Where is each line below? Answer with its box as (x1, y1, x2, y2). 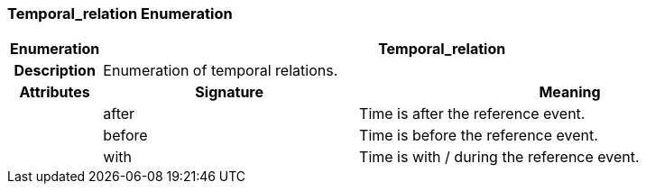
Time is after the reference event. (359, 105, 586, 123)
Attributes (19, 83, 90, 102)
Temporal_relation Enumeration (7, 5, 233, 23)
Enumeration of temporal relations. (103, 61, 338, 80)
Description (14, 61, 96, 80)
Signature (195, 83, 264, 102)
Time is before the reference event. (359, 126, 598, 145)
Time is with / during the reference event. (359, 148, 640, 167)
